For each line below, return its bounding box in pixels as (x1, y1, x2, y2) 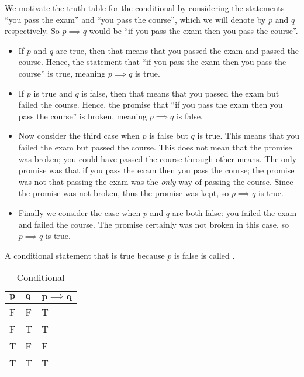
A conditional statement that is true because (5, 249, 165, 261)
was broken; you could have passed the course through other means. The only (18, 152, 297, 164)
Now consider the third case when (18, 129, 140, 142)
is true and (33, 87, 72, 99)
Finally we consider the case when (18, 206, 141, 218)
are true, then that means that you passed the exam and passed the (56, 44, 299, 56)
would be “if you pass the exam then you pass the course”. (89, 25, 298, 37)
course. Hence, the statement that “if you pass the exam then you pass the (18, 56, 286, 68)
